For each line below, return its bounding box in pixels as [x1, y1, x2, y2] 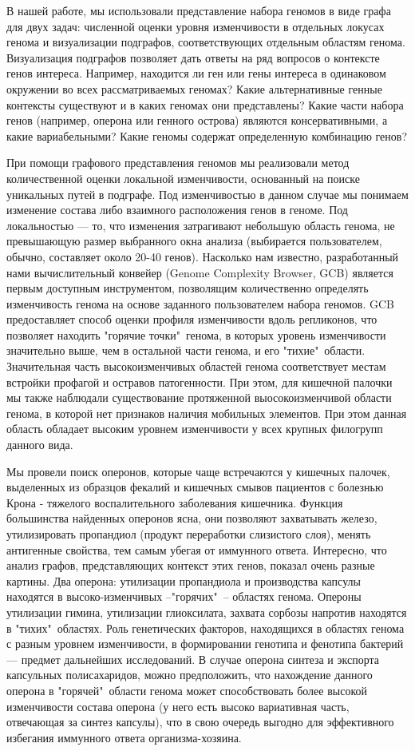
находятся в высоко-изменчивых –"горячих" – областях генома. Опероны [6, 588, 362, 605]
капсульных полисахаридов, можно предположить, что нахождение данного [6, 666, 373, 683]
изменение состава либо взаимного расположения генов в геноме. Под [6, 201, 348, 218]
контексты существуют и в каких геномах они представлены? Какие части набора [6, 96, 404, 113]
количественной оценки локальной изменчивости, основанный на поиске [6, 169, 360, 186]
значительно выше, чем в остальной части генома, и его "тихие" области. [6, 342, 366, 359]
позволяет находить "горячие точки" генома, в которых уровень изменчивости [6, 326, 386, 343]
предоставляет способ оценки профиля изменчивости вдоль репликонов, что [6, 311, 377, 328]
